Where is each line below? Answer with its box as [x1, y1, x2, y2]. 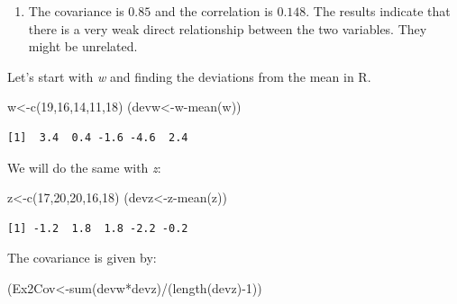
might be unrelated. [28, 37, 138, 56]
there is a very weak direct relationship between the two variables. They [28, 19, 427, 38]
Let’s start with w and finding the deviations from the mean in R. [7, 67, 371, 85]
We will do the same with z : [7, 157, 161, 176]
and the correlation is [154, 2, 273, 20]
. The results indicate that [306, 2, 451, 20]
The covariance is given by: [7, 248, 157, 267]
